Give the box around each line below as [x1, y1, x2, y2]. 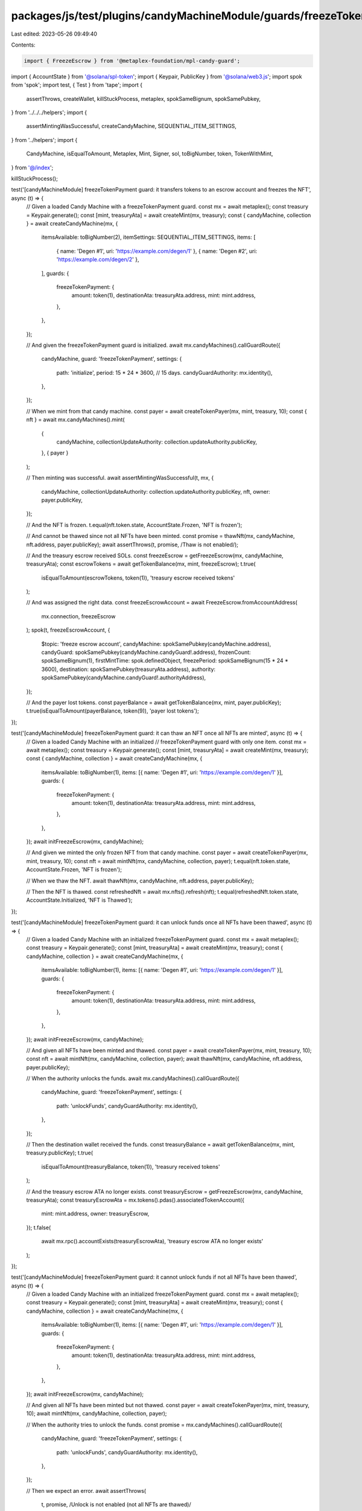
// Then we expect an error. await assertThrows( [26, 1487, 147, 1494]
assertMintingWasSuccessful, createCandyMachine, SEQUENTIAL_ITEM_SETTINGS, [26, 123, 237, 130]
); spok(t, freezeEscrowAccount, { [26, 626, 110, 634]
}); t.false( [26, 1224, 51, 1231]
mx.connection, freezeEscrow [41, 612, 116, 620]
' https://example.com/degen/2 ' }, [56, 256, 139, 263]
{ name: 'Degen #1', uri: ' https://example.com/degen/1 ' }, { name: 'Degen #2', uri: [56, 247, 258, 254]
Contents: [11, 41, 36, 48]
